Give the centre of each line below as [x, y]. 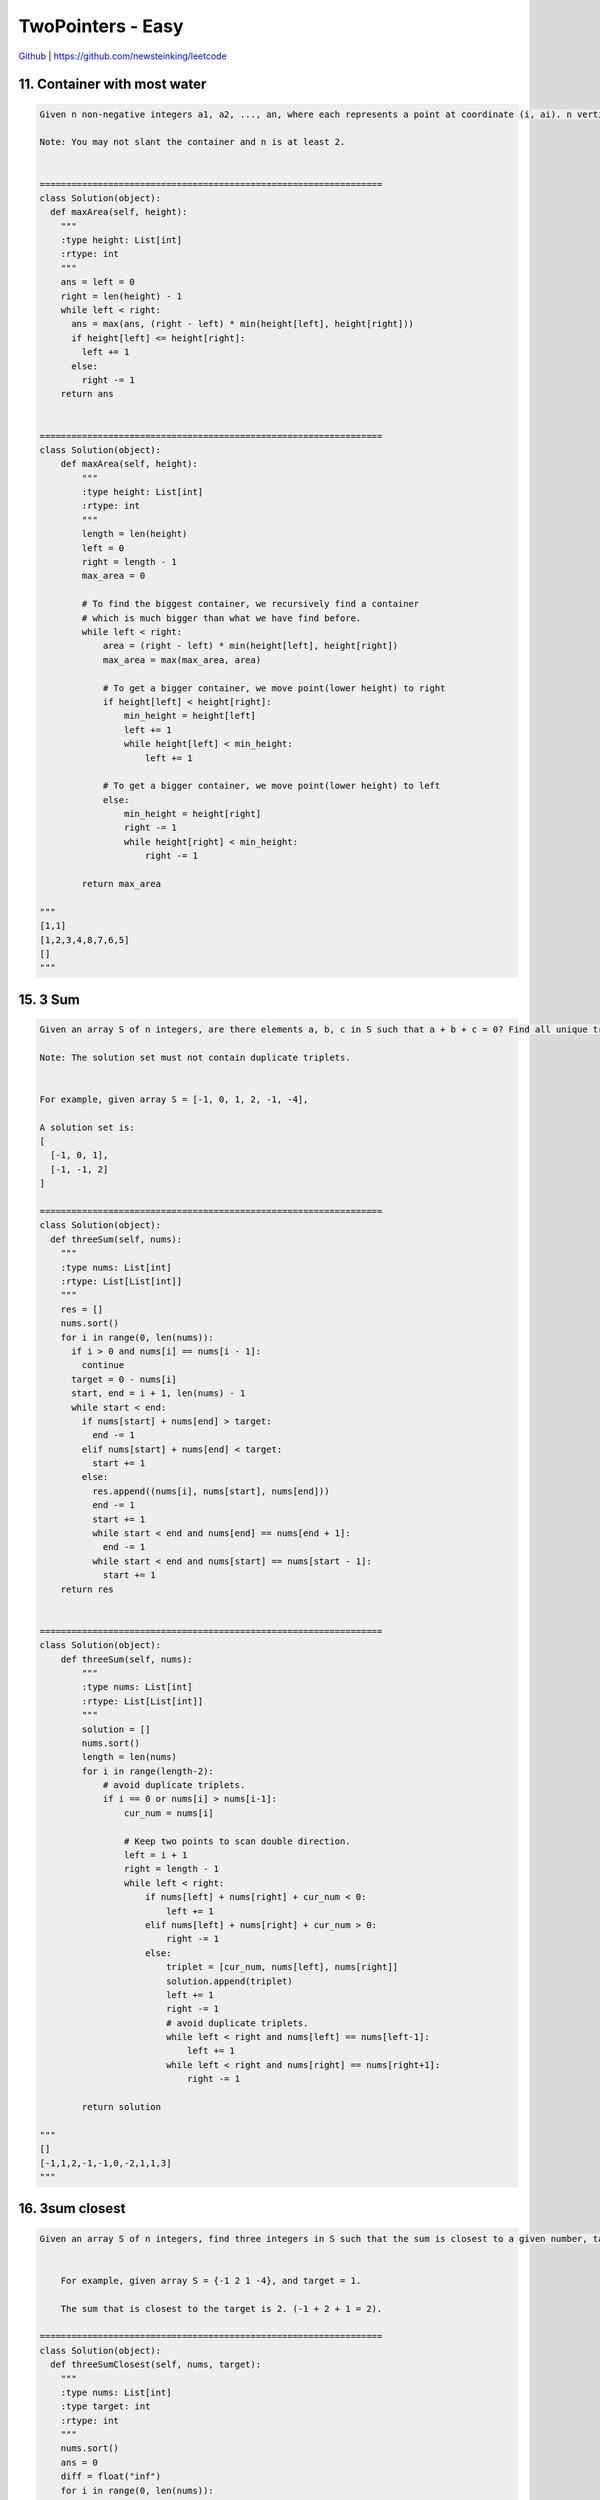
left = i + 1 [155, 1855]
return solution [121, 2107]
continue [103, 1365]
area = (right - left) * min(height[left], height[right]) [250, 646]
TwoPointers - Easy [101, 26]
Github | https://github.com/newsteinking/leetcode [122, 56]
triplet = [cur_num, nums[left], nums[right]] [282, 1967]
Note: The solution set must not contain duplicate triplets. [195, 1057]
